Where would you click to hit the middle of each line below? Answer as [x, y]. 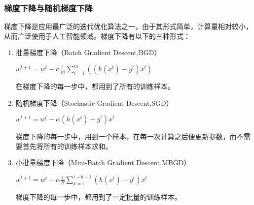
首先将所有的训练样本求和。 [67, 146]
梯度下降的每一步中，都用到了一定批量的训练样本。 [98, 197]
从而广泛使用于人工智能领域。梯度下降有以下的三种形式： [97, 36]
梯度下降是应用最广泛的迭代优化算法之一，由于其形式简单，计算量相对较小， [128, 26]
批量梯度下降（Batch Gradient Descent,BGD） [88, 52]
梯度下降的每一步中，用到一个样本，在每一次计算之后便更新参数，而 [126, 136]
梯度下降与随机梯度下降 [48, 8]
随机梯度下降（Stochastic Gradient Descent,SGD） [94, 102]
